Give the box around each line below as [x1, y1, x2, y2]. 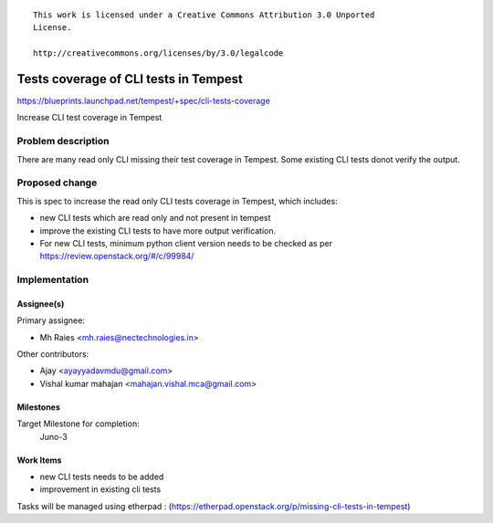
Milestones [16, 402, 61, 413]
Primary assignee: [16, 315, 86, 326]
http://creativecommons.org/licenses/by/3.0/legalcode [33, 48, 284, 58]
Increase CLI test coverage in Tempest [16, 112, 163, 123]
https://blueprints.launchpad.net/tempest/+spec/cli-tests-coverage [16, 96, 271, 107]
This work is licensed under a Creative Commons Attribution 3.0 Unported [33, 10, 375, 20]
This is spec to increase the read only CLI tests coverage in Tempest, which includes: [16, 195, 338, 206]
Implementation [16, 274, 89, 287]
